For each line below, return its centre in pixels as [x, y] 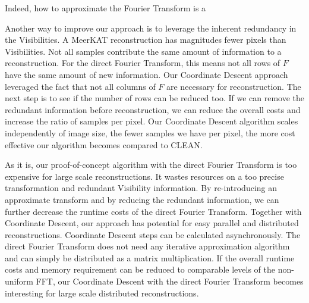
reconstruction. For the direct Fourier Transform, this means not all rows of [143, 63]
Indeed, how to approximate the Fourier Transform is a [105, 8]
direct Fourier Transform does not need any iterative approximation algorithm [147, 246]
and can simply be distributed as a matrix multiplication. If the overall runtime [150, 257]
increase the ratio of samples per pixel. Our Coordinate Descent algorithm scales [152, 121]
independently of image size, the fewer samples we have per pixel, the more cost [150, 132]
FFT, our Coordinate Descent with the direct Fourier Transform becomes [170, 281]
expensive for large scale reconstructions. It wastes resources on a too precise [144, 176]
